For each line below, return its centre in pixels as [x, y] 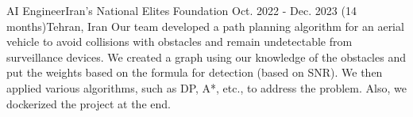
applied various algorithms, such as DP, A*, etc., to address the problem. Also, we [206, 87]
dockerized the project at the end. [89, 103]
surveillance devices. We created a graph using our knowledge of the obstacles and [206, 57]
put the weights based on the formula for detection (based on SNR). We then [195, 72]
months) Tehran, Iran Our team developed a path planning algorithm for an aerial [205, 26]
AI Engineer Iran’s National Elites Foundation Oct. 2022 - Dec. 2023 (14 [181, 10]
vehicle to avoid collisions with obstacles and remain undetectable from [179, 42]
